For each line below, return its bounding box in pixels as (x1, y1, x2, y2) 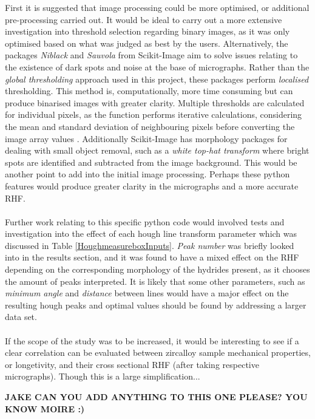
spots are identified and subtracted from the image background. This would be (5, 155, 297, 168)
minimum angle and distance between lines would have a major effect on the (5, 287, 289, 299)
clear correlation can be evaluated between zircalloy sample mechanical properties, (5, 346, 311, 359)
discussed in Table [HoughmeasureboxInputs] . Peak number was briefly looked (5, 239, 294, 251)
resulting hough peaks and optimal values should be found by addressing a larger (5, 298, 307, 311)
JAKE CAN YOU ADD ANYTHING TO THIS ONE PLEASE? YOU (5, 390, 308, 403)
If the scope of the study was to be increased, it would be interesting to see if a (5, 334, 299, 347)
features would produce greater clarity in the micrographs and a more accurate (5, 179, 299, 192)
